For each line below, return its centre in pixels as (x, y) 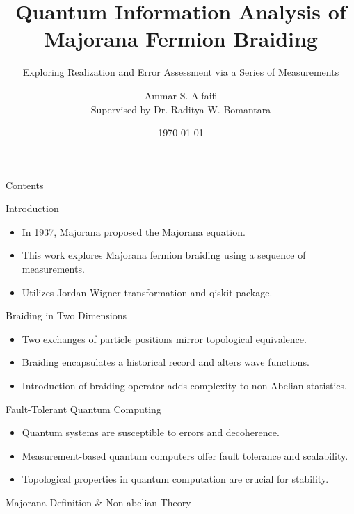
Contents (25, 185)
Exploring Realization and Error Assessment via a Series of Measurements (181, 72)
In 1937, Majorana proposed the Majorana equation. (134, 231)
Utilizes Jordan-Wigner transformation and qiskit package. (147, 292)
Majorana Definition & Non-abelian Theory (98, 502)
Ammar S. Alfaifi (181, 95)
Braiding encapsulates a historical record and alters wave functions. (166, 362)
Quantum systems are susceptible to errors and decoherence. (151, 432)
